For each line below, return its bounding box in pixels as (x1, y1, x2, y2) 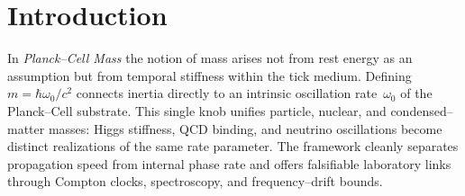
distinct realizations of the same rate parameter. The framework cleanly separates (7, 137, 459, 156)
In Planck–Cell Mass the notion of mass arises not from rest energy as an (7, 49, 413, 67)
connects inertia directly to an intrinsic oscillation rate (76, 84, 378, 102)
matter (7, 119, 45, 138)
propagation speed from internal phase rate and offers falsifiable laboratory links (7, 154, 451, 173)
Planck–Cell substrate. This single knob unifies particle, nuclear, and (7, 101, 387, 120)
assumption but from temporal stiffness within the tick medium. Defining (7, 66, 412, 85)
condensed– (390, 101, 453, 120)
